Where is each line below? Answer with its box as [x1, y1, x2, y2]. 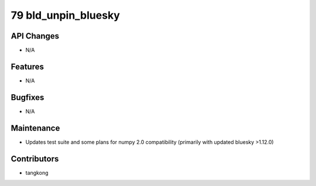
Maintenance [11, 123, 60, 133]
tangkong [25, 169, 49, 176]
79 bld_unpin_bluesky [11, 9, 120, 22]
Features [11, 61, 44, 71]
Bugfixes [11, 92, 44, 102]
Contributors [11, 154, 59, 164]
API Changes [11, 31, 60, 41]
